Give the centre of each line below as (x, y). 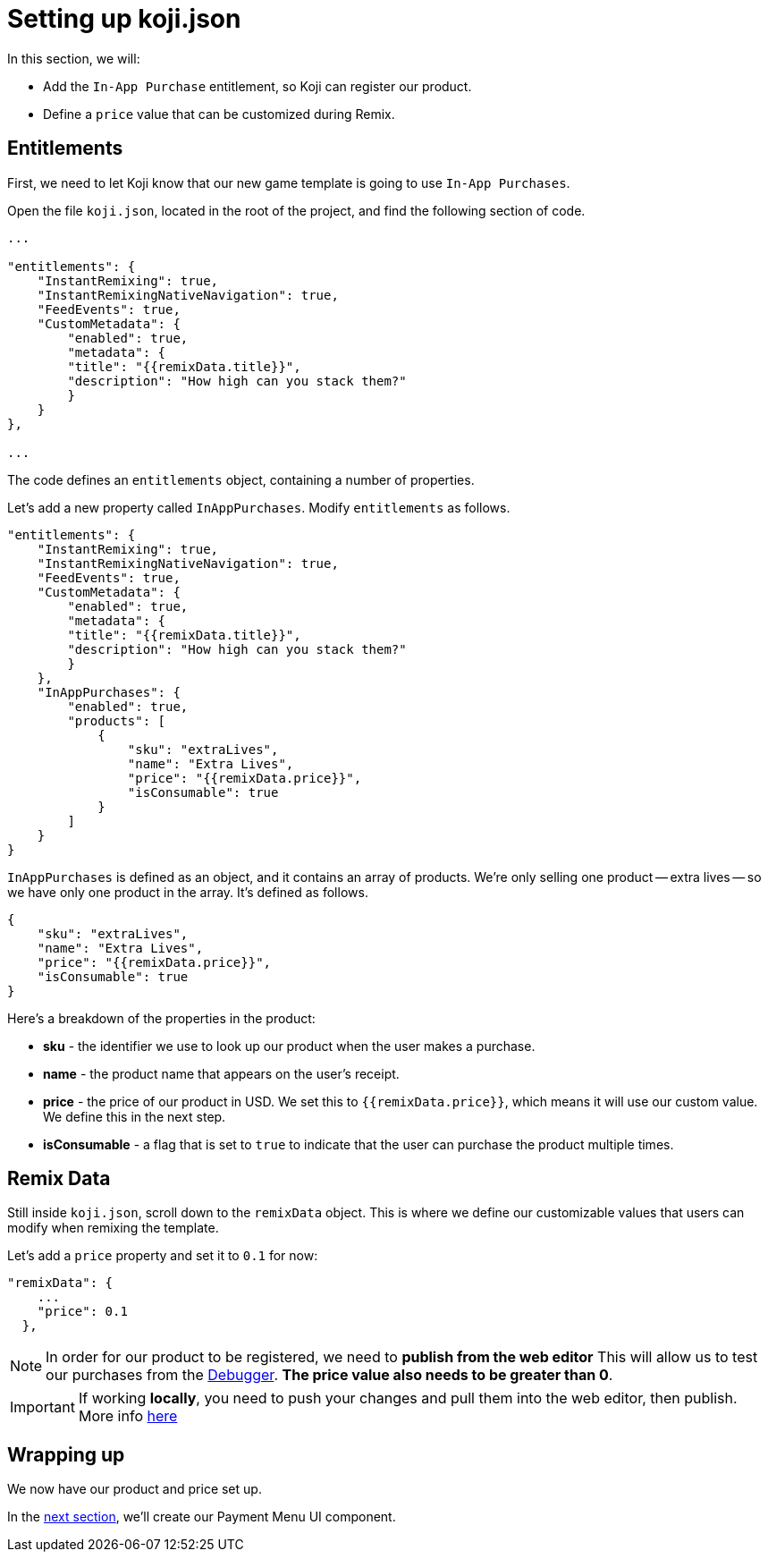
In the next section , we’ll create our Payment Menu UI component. (202, 1517)
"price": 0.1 (82, 1312)
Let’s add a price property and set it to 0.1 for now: (163, 1256)
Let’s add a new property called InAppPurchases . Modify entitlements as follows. (259, 507)
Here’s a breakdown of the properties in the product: (161, 1018)
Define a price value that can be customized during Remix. (219, 114)
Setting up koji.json (124, 19)
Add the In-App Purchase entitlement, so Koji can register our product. (257, 86)
